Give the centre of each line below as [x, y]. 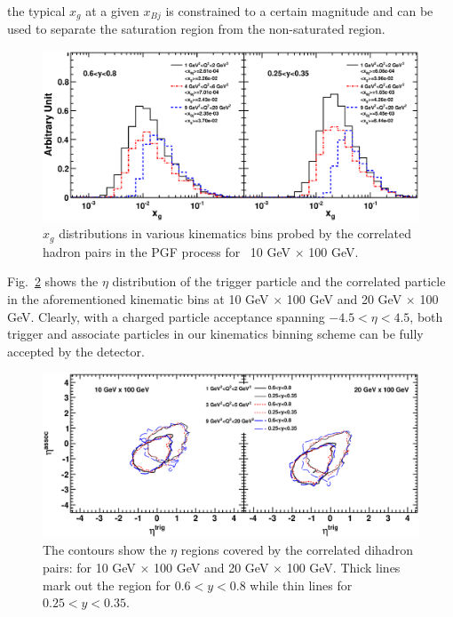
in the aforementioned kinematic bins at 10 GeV [138, 298]
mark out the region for [107, 585]
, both [426, 316]
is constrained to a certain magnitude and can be [299, 11]
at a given [112, 11]
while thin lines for [301, 585]
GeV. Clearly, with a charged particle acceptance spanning [166, 316]
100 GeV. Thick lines [343, 568]
